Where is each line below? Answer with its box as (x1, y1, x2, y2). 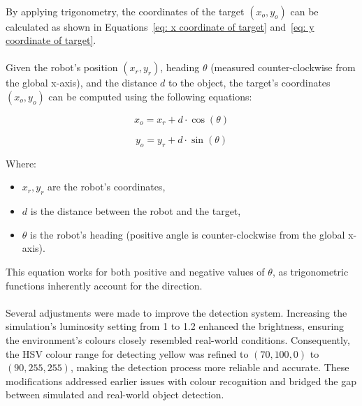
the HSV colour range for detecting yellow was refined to (6, 346, 249, 361)
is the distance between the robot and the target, (30, 204, 241, 218)
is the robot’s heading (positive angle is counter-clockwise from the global (30, 227, 345, 241)
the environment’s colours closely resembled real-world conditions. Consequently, (6, 332, 350, 347)
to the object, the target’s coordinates (168, 75, 331, 90)
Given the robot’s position (6, 60, 118, 75)
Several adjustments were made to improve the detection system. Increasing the (6, 305, 347, 319)
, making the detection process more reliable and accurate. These (70, 360, 349, 375)
